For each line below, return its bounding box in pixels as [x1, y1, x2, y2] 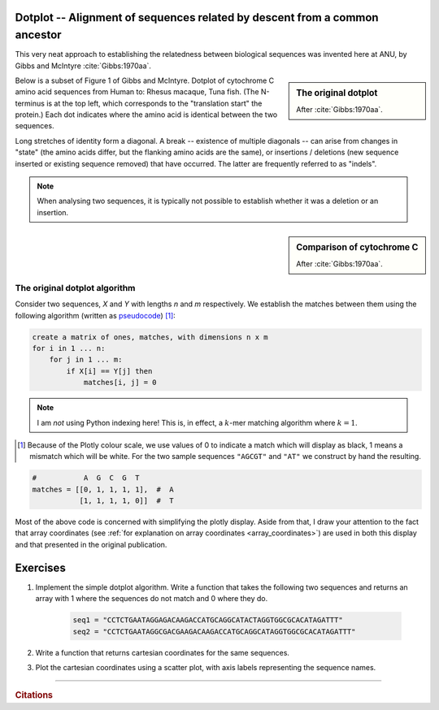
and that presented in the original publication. [15, 539, 167, 549]
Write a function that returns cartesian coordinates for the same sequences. [35, 647, 290, 657]
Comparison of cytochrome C [296, 242, 419, 253]
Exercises [15, 561, 67, 574]
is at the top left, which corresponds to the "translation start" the [46, 98, 263, 108]
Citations [15, 690, 53, 701]
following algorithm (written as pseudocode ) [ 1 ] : [15, 310, 176, 320]
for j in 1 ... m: [49, 355, 123, 365]
